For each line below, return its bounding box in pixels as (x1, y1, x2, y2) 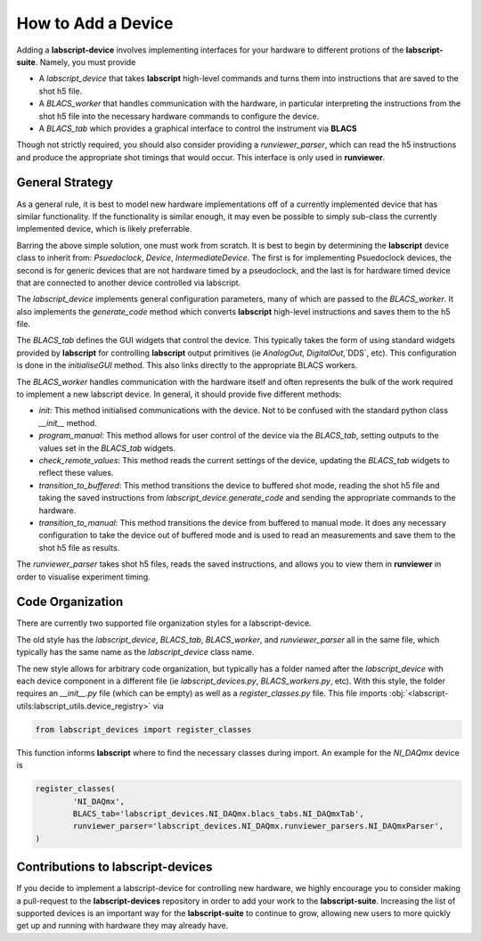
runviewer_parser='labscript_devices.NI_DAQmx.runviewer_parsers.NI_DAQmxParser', (72, 821, 444, 831)
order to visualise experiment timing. (16, 571, 151, 582)
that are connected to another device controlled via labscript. (16, 277, 241, 288)
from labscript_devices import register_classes (35, 724, 252, 734)
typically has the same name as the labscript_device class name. (16, 647, 255, 658)
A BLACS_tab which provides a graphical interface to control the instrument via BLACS (38, 123, 357, 134)
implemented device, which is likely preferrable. (16, 224, 192, 234)
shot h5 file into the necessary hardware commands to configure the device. (38, 110, 320, 121)
